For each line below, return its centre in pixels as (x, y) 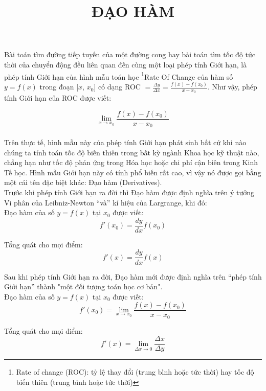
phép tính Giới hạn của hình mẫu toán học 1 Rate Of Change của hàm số (119, 76)
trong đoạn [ (59, 87)
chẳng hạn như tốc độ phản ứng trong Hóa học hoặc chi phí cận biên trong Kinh (131, 162)
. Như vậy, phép (232, 87)
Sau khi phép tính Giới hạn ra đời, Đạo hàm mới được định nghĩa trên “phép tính (133, 276)
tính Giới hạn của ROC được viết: (58, 98)
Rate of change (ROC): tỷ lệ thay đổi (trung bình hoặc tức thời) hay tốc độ (135, 372)
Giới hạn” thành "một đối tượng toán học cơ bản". (83, 286)
